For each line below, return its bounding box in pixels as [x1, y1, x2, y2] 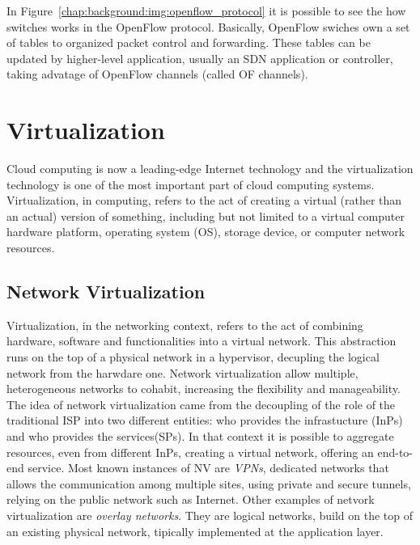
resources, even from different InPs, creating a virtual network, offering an [6, 443, 374, 460]
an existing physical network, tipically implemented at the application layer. [6, 522, 384, 539]
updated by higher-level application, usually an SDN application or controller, [6, 49, 393, 66]
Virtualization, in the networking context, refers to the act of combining [6, 316, 363, 333]
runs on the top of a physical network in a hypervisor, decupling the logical [6, 349, 380, 365]
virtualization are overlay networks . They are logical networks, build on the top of [6, 506, 414, 523]
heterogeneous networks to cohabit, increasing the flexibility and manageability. [6, 380, 401, 397]
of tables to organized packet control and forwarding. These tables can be [6, 34, 371, 51]
